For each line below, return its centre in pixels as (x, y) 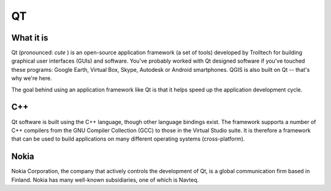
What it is (30, 38)
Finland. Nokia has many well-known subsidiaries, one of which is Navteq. (105, 180)
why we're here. (32, 78)
